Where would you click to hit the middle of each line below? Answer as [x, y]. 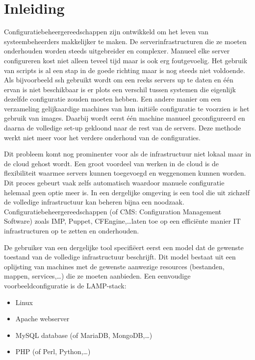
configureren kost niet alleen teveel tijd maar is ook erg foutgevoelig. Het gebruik [126, 60]
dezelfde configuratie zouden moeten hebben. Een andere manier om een [113, 99]
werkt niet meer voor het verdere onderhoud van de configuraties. [102, 137]
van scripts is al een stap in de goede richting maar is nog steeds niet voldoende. [125, 70]
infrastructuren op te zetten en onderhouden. [72, 231]
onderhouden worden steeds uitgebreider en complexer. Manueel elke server [117, 51]
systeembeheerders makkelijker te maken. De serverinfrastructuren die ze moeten [125, 41]
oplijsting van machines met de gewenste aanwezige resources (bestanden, [114, 266]
